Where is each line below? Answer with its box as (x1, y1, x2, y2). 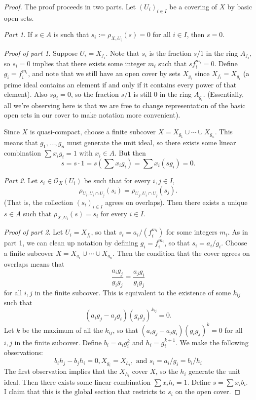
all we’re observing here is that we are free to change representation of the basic (4, 100, 246, 110)
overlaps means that (4, 259, 65, 269)
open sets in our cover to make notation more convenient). (4, 110, 181, 120)
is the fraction (149, 47, 191, 58)
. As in (227, 227, 248, 237)
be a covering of (169, 1, 218, 11)
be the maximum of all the (22, 324, 103, 335)
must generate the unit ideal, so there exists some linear (67, 137, 236, 148)
